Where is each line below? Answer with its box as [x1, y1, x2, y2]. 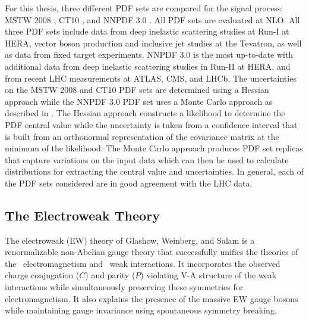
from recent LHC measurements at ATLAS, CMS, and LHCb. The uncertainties [5, 72, 297, 84]
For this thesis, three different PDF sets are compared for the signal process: [5, 2, 283, 14]
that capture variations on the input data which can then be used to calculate [5, 153, 289, 166]
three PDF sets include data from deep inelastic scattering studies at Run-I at [5, 25, 289, 38]
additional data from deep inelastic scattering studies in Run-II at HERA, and [5, 60, 291, 72]
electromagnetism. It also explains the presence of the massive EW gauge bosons [5, 292, 298, 305]
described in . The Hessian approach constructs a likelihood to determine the [5, 107, 285, 119]
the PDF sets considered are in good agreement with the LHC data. [5, 176, 253, 189]
